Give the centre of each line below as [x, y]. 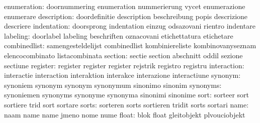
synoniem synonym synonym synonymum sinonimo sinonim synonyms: [113, 85]
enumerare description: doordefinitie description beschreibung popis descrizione [126, 16]
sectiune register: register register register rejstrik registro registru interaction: [124, 65]
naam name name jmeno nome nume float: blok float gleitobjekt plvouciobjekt [125, 114]
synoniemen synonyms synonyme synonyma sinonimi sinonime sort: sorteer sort [127, 95]
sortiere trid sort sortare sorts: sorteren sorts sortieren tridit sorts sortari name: [126, 104]
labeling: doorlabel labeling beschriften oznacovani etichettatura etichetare [119, 35]
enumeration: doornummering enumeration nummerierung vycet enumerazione [125, 6]
